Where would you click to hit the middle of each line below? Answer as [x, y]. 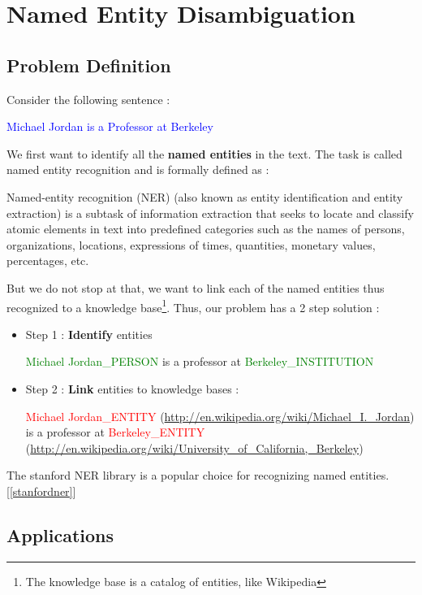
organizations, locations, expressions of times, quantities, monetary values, [191, 244]
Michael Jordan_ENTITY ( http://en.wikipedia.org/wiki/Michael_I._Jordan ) [220, 416]
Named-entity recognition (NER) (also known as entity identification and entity [205, 196]
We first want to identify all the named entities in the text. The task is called [205, 153]
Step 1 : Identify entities [89, 334]
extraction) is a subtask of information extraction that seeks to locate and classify [210, 213]
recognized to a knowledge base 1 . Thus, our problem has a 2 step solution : [193, 306]
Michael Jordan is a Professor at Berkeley [110, 126]
